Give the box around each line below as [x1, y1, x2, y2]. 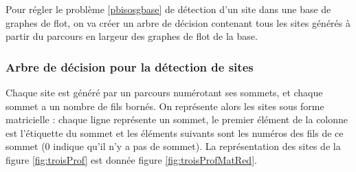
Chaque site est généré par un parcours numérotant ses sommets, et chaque [5, 85, 323, 99]
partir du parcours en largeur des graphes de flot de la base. [5, 29, 258, 43]
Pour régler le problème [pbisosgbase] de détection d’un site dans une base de [5, 2, 331, 16]
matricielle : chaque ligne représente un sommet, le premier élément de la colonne [5, 112, 348, 127]
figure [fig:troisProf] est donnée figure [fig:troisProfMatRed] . [5, 152, 257, 166]
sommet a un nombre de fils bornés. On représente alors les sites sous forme [5, 98, 324, 113]
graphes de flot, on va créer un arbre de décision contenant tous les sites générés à [5, 15, 351, 30]
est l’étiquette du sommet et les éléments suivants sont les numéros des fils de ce [5, 125, 344, 140]
